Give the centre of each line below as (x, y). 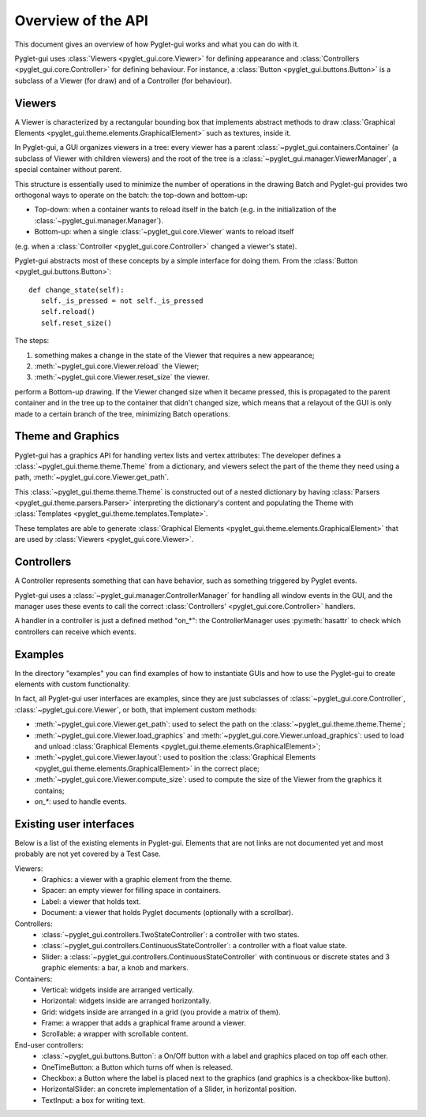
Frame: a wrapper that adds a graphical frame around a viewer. (144, 1023)
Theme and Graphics (67, 437)
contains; (49, 790)
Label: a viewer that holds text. (91, 901)
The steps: (32, 341)
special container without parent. (68, 170)
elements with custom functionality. (72, 684)
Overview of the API (82, 21)
